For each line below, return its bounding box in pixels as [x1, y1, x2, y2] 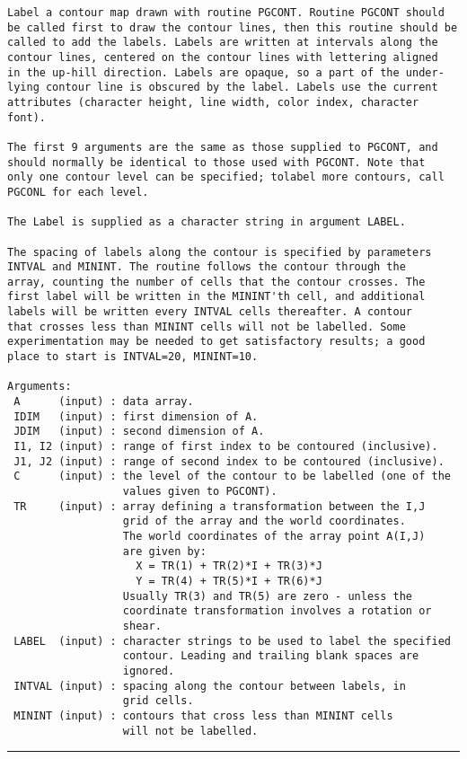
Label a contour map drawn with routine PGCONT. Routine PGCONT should [7, 6, 445, 19]
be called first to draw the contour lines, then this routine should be [7, 21, 458, 34]
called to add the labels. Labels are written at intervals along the [7, 36, 438, 49]
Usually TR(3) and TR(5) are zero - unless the [122, 589, 413, 603]
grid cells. [122, 694, 194, 708]
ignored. [122, 664, 175, 677]
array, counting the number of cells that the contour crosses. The [7, 275, 426, 288]
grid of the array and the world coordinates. [122, 515, 406, 528]
